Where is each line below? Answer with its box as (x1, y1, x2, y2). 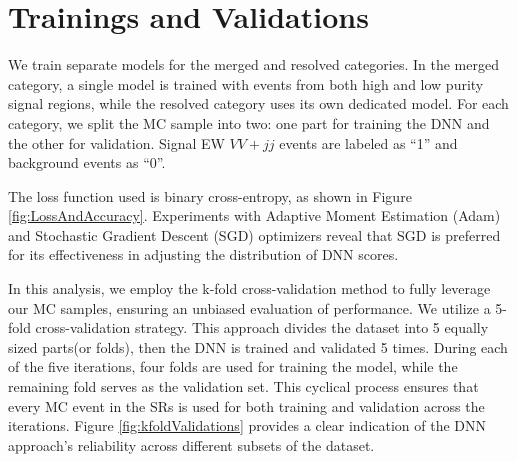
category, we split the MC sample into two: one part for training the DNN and (8, 112, 490, 133)
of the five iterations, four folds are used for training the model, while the (8, 356, 458, 377)
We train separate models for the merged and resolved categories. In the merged (8, 54, 499, 75)
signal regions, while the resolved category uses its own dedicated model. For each (8, 93, 509, 114)
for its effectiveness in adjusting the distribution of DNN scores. (8, 244, 399, 265)
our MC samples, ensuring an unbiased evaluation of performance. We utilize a (8, 297, 491, 318)
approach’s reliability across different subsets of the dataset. (8, 434, 375, 455)
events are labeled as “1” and (279, 132, 458, 153)
